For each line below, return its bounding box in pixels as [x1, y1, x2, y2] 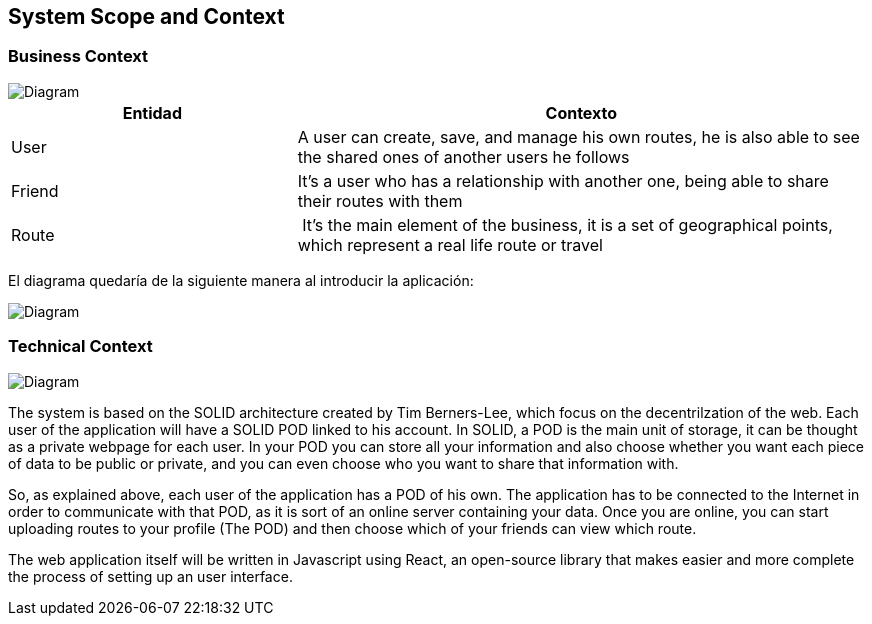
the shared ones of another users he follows [297, 146, 630, 167]
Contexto [545, 102, 618, 123]
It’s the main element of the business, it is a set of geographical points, [302, 214, 833, 235]
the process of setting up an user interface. [8, 567, 293, 585]
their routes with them [297, 190, 463, 211]
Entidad [122, 102, 182, 123]
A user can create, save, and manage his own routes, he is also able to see [297, 126, 860, 147]
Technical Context [8, 336, 153, 357]
